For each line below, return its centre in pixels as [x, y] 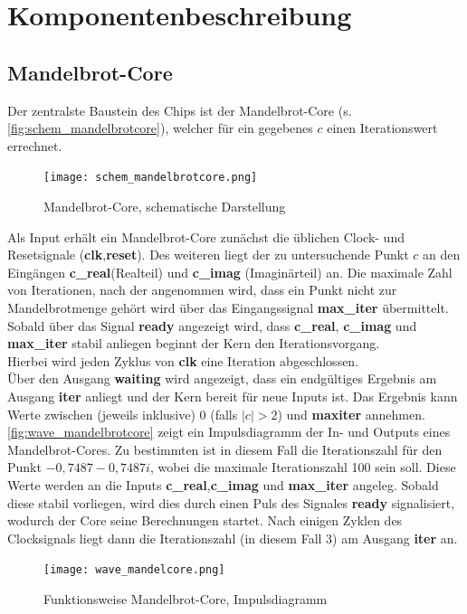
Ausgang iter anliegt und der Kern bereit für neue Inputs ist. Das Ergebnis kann [233, 396]
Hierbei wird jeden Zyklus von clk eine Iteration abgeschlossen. [183, 360]
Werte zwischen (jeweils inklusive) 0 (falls [123, 414]
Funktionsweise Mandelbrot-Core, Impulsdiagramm [186, 598]
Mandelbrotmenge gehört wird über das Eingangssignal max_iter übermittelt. [228, 307]
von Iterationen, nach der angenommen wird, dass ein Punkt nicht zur [202, 290]
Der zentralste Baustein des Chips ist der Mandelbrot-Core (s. [180, 110]
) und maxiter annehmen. [351, 414]
